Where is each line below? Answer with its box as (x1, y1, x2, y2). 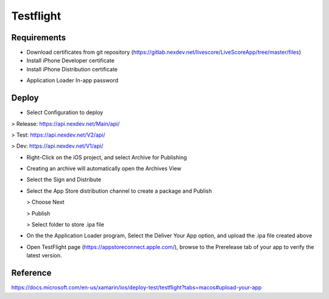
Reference (11, 268, 52, 278)
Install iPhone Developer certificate (26, 57, 115, 64)
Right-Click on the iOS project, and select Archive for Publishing (26, 153, 187, 161)
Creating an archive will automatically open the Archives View (26, 165, 182, 172)
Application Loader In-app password (26, 77, 119, 84)
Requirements (11, 32, 66, 43)
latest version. (26, 252, 62, 259)
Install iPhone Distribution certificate (26, 65, 118, 73)
